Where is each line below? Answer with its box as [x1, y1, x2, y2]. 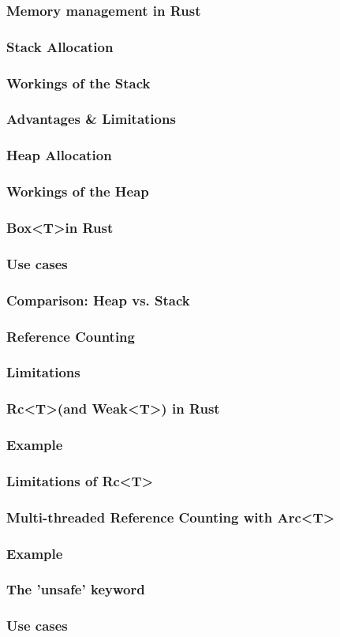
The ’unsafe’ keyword [6, 579, 145, 599]
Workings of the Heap [6, 182, 149, 201]
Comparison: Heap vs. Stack [6, 290, 190, 309]
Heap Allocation [6, 145, 112, 165]
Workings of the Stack [6, 73, 151, 92]
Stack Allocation [6, 36, 114, 56]
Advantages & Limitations [6, 109, 176, 129]
